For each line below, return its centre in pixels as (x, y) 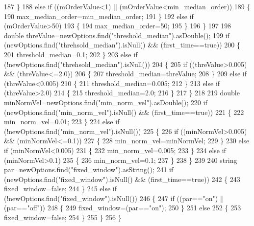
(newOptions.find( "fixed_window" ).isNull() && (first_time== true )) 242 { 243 (122, 179)
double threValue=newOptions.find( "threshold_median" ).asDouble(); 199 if (117, 35)
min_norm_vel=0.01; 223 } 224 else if (62, 122)
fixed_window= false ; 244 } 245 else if (61, 189)
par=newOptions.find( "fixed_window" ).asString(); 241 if (89, 169)
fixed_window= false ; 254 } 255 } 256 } (63, 217)
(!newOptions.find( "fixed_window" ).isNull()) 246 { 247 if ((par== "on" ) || (114, 198)
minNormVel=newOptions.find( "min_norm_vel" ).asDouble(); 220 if (106, 102)
